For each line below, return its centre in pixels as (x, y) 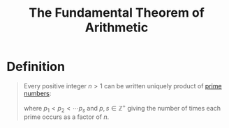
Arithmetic (117, 27)
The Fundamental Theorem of (117, 13)
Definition (36, 67)
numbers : (37, 93)
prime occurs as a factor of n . (66, 117)
